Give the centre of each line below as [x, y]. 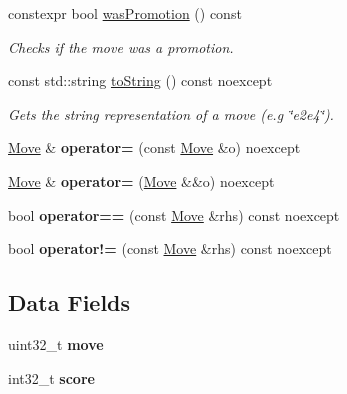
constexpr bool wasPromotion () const [125, 13]
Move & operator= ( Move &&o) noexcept [141, 180]
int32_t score [51, 377]
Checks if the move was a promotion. [121, 46]
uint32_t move [56, 343]
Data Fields [69, 302]
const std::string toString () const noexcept [140, 80]
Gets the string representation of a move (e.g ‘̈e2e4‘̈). [171, 113]
